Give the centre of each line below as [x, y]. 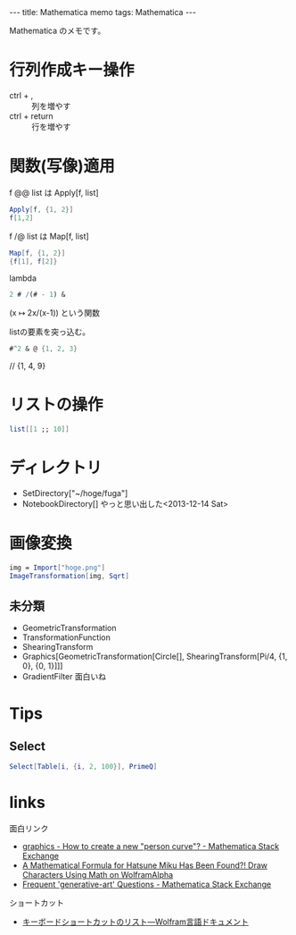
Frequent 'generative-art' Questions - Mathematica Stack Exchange [147, 884]
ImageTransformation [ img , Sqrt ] [69, 576]
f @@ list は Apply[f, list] [54, 192]
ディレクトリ [56, 468]
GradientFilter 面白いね [64, 677]
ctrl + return [31, 116]
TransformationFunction [66, 637]
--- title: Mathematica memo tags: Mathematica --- [103, 12]
